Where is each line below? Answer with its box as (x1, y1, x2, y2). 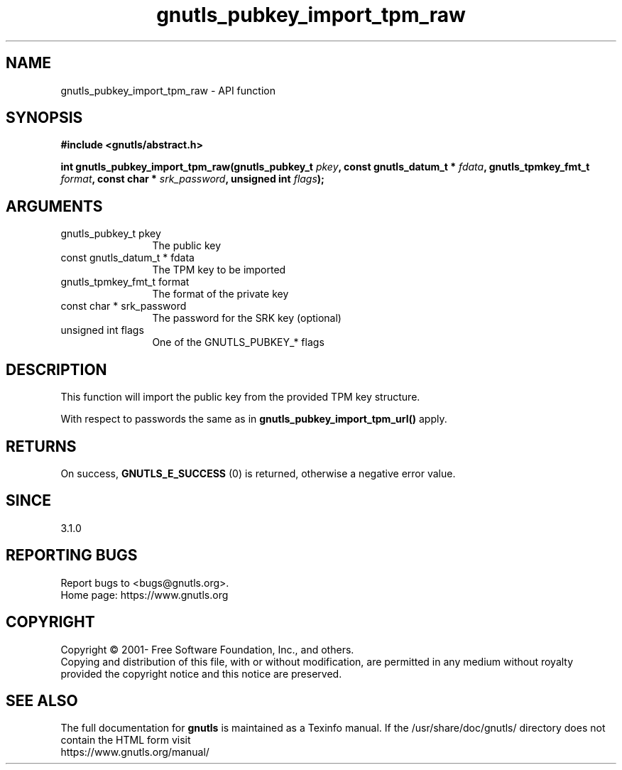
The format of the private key (152, 288, 289, 300)
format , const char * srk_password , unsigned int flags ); (60, 173, 324, 185)
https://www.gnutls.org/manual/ (60, 746, 209, 759)
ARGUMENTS (6, 197, 103, 215)
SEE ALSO (6, 691, 78, 710)
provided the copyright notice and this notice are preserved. (60, 667, 342, 680)
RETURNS (6, 437, 77, 455)
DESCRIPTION (6, 360, 107, 379)
